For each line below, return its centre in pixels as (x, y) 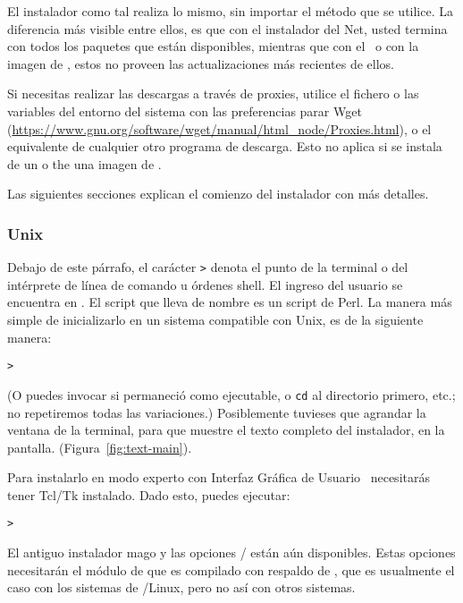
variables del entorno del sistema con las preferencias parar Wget (185, 110)
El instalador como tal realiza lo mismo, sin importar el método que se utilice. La (230, 11)
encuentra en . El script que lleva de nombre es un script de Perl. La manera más (230, 302)
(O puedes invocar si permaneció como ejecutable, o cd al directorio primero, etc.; (231, 394)
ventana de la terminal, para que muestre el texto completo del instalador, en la (226, 430)
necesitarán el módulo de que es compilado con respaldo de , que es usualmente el (231, 569)
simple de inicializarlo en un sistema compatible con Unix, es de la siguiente (215, 319)
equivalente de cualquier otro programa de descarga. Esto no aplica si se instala (225, 146)
